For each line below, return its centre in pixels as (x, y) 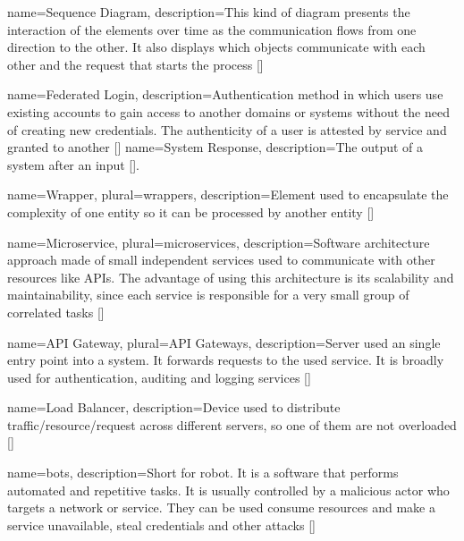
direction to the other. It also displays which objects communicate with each (216, 47)
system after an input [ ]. (73, 164)
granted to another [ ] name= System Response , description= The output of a (215, 147)
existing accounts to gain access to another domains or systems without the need (228, 111)
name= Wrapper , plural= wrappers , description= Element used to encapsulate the (228, 194)
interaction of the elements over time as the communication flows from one (212, 29)
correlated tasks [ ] (56, 312)
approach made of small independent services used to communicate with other (221, 260)
